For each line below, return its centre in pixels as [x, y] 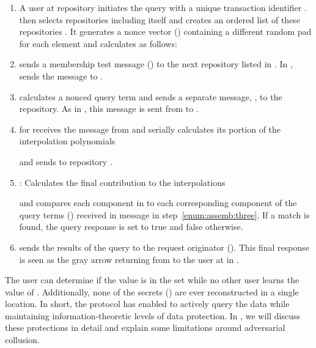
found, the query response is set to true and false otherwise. [131, 227]
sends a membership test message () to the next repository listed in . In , [156, 64]
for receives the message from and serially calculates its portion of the [150, 129]
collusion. [22, 340]
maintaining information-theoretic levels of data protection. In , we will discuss [153, 315]
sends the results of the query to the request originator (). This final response [164, 247]
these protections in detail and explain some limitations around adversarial [145, 328]
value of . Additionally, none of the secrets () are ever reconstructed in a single [152, 291]
